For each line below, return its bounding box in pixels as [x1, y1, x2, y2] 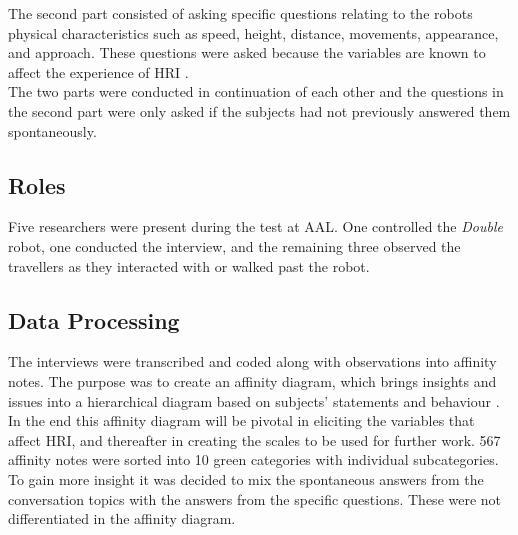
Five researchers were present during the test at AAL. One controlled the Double [8, 216, 503, 237]
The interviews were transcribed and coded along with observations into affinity [8, 351, 497, 372]
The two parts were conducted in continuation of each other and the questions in [8, 81, 504, 102]
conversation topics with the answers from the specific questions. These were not [8, 488, 502, 509]
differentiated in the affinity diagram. [8, 508, 236, 529]
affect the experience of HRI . [8, 61, 189, 82]
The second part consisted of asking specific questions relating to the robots [8, 3, 473, 23]
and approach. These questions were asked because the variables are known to [8, 42, 486, 63]
